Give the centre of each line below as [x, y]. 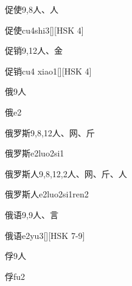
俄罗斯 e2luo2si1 [35, 153]
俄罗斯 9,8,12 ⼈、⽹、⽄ [50, 132]
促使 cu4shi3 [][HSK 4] [44, 30]
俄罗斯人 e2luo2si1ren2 [47, 194]
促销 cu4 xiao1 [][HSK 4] [48, 71]
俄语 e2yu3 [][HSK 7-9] [45, 235]
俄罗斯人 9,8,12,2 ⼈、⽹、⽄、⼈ [66, 173]
